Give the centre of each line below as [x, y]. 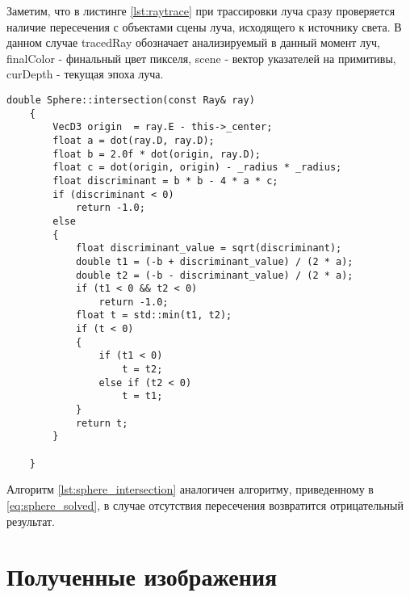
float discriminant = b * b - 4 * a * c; [165, 181]
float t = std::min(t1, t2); [154, 315]
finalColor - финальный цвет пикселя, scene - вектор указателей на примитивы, [201, 58]
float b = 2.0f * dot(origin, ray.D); [157, 154]
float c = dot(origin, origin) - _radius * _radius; [197, 168]
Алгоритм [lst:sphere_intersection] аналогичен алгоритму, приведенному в [190, 489]
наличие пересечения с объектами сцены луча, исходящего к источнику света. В [204, 26]
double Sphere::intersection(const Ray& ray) [131, 100]
